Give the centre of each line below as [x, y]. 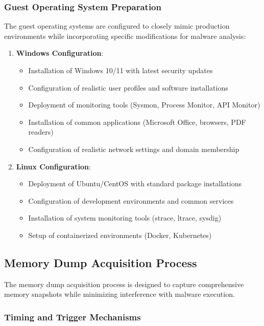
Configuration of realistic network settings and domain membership [134, 149]
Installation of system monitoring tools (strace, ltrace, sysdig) [125, 218]
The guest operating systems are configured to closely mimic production [117, 26]
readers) [41, 132]
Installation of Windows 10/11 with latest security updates [121, 70]
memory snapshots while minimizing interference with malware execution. [119, 294]
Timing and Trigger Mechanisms [73, 317]
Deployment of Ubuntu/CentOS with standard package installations [135, 183]
